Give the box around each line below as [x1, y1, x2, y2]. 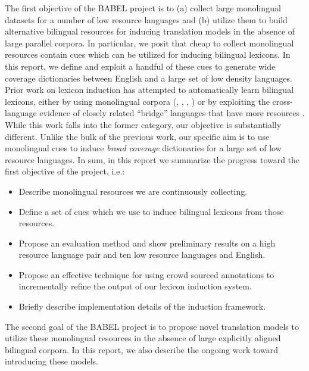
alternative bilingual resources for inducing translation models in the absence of [5, 25, 295, 38]
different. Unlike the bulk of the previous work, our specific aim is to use [5, 130, 270, 142]
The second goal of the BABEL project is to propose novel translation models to [5, 320, 299, 332]
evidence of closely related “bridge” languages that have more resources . [39, 107, 305, 119]
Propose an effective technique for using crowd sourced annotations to [18, 268, 274, 280]
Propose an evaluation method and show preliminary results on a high [18, 236, 276, 249]
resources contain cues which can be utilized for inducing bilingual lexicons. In [5, 48, 291, 61]
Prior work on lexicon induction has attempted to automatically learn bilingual [5, 83, 294, 96]
